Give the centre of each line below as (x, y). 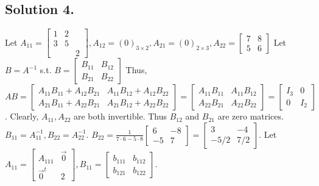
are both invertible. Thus (120, 116)
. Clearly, (22, 116)
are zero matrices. (251, 116)
